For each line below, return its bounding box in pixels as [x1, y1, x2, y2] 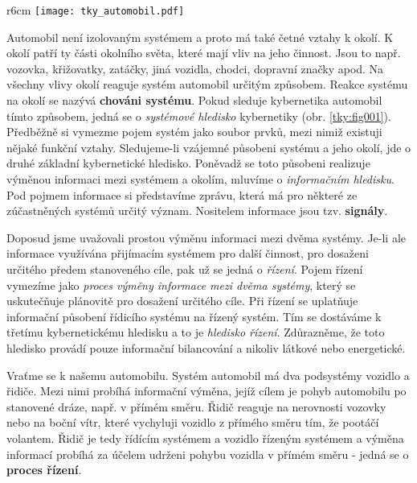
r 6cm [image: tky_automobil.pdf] [6, 2, 185, 18]
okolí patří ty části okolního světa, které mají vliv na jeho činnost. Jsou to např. [6, 44, 401, 61]
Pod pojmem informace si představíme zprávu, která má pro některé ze [6, 186, 358, 203]
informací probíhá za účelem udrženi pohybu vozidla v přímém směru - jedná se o [6, 445, 409, 462]
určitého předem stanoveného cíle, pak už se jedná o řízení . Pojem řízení [6, 260, 363, 277]
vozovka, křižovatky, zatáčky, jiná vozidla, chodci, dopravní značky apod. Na [6, 60, 384, 76]
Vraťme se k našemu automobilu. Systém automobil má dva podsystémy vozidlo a [6, 366, 410, 383]
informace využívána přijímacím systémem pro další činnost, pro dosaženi [6, 245, 369, 262]
